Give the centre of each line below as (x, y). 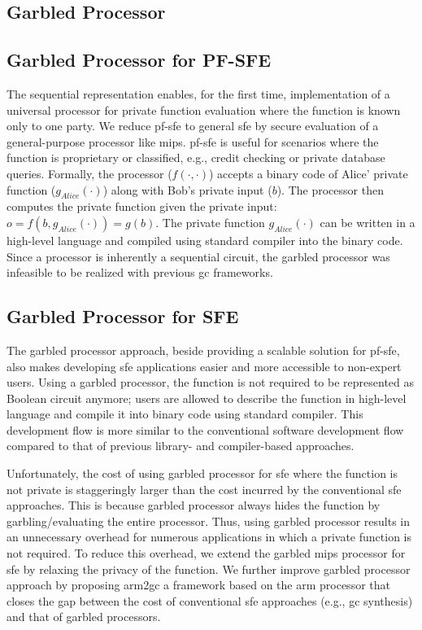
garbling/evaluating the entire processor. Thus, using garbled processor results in (209, 521)
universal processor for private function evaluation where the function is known (204, 109)
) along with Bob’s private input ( (187, 189)
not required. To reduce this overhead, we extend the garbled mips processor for (206, 553)
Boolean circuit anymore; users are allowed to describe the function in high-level (207, 398)
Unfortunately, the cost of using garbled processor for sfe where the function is (202, 473)
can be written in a (368, 222)
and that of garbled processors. (84, 617)
